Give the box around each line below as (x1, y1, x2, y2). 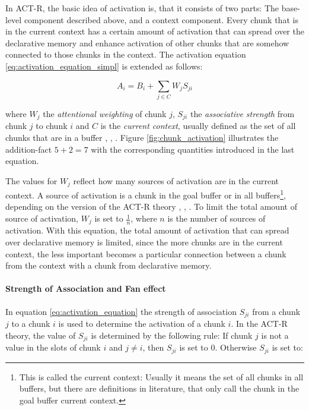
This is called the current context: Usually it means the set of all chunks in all (19, 370, 304, 383)
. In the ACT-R (231, 317, 288, 330)
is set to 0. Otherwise (179, 341, 257, 354)
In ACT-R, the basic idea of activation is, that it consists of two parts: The (5, 2, 279, 14)
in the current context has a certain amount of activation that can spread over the (5, 25, 304, 37)
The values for (5, 174, 58, 187)
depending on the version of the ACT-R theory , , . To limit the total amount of (5, 200, 297, 213)
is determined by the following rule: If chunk (91, 329, 253, 341)
